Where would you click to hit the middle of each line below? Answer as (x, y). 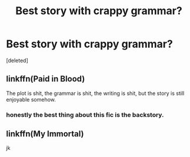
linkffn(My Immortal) (45, 134)
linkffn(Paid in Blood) (46, 79)
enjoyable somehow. (31, 99)
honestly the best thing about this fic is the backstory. (85, 115)
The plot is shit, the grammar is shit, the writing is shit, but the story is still (95, 93)
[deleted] (17, 60)
